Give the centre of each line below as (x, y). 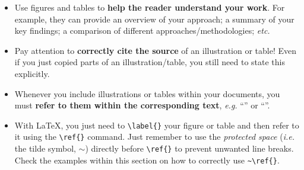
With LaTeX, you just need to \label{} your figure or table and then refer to (157, 125)
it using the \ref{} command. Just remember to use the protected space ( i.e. (155, 137)
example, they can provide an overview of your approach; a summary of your (154, 19)
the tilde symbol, (45, 148)
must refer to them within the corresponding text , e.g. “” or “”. (142, 105)
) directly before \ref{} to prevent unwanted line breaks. (189, 148)
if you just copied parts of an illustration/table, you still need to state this (150, 62)
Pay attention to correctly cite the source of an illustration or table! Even (156, 50)
